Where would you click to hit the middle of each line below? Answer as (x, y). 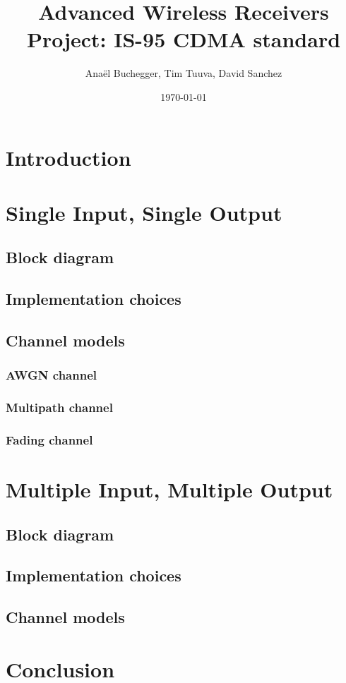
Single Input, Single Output (144, 212)
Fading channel (49, 440)
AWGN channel (52, 375)
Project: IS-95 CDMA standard (184, 39)
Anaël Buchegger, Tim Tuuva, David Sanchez (184, 73)
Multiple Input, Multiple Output (169, 489)
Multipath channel (59, 407)
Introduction (68, 157)
